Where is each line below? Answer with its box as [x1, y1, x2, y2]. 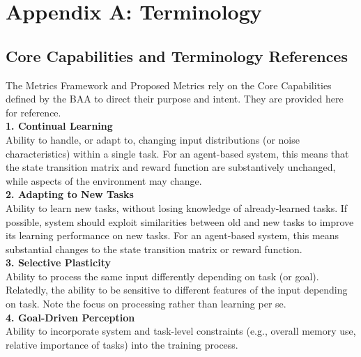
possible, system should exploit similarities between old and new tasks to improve [6, 214, 354, 229]
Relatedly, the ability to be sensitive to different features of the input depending [6, 282, 348, 297]
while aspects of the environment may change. [6, 173, 202, 188]
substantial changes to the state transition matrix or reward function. [6, 241, 302, 256]
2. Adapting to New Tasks [6, 187, 134, 202]
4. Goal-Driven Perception [6, 310, 135, 324]
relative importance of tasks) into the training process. [6, 337, 238, 351]
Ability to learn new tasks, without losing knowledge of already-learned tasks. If [6, 200, 348, 215]
